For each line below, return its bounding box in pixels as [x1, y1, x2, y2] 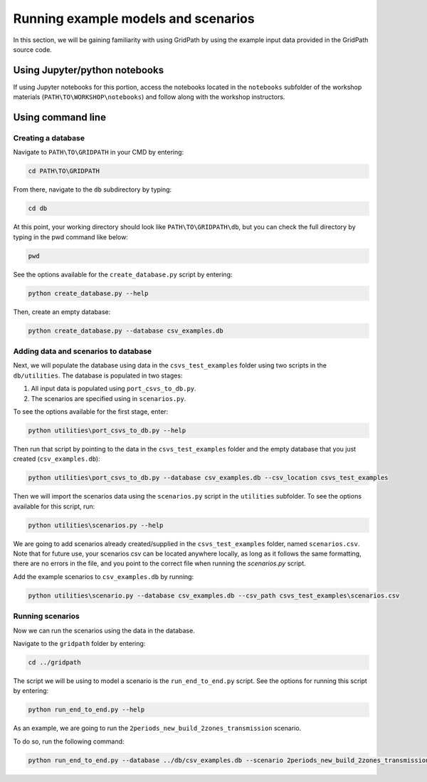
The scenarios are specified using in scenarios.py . [31, 394, 186, 402]
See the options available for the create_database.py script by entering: [13, 270, 233, 278]
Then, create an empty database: [13, 307, 111, 316]
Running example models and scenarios [13, 11, 255, 26]
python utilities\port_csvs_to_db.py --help [28, 426, 186, 434]
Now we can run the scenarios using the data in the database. [13, 626, 195, 635]
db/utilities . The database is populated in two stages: [13, 371, 183, 380]
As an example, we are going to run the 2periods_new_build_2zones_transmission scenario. [13, 724, 302, 733]
